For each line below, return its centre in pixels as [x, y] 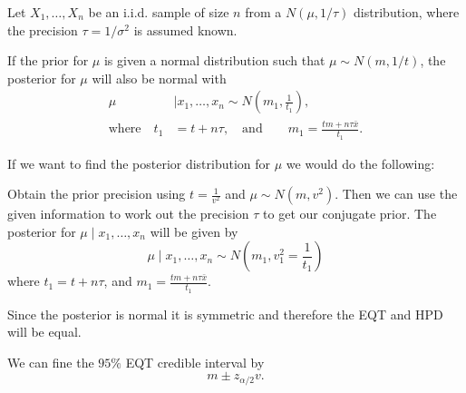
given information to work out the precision [128, 214]
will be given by [194, 231]
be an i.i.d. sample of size [159, 12]
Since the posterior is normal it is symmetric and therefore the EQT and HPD [225, 314]
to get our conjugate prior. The [350, 214]
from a [263, 12]
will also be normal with [159, 78]
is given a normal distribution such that [214, 60]
